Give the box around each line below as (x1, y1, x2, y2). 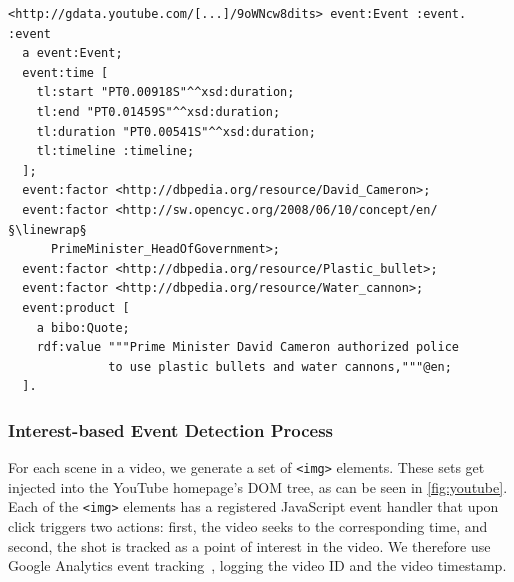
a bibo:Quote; (36, 320, 130, 335)
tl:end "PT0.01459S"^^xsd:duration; (36, 104, 281, 119)
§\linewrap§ (8, 222, 87, 237)
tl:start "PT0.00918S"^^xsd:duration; (36, 85, 295, 100)
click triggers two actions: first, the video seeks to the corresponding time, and (8, 516, 488, 536)
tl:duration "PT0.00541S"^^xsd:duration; (36, 124, 316, 139)
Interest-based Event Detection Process (8, 417, 334, 442)
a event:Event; (22, 46, 123, 61)
